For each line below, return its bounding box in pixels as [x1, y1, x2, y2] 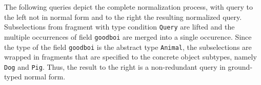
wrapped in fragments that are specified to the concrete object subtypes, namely [4, 51, 257, 62]
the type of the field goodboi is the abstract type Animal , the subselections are [4, 41, 252, 52]
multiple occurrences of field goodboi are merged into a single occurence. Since [4, 31, 252, 42]
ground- [228, 61, 253, 72]
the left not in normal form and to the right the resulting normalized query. [4, 11, 242, 22]
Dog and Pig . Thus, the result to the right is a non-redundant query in [4, 61, 226, 72]
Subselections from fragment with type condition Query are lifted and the [4, 21, 235, 32]
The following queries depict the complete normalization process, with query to [4, 2, 253, 12]
